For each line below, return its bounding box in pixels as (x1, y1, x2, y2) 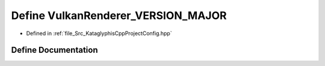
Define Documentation (11, 45, 98, 55)
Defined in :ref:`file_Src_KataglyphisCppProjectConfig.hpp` (26, 30, 172, 37)
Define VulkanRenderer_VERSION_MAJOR (11, 9, 227, 22)
